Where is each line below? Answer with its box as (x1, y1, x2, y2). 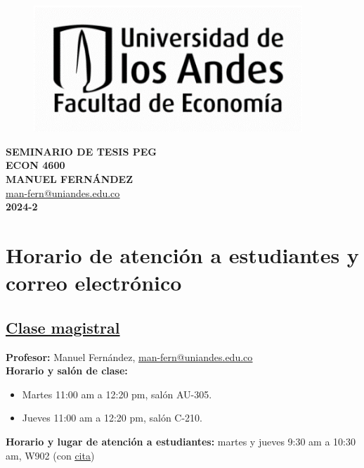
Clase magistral (6, 316, 120, 338)
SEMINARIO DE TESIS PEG (6, 144, 157, 158)
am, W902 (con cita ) (6, 448, 95, 462)
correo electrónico (6, 268, 182, 297)
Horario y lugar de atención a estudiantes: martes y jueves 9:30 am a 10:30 (6, 434, 356, 448)
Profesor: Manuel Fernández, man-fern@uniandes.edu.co (6, 349, 253, 364)
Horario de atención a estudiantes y (6, 240, 359, 269)
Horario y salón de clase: (6, 363, 128, 378)
